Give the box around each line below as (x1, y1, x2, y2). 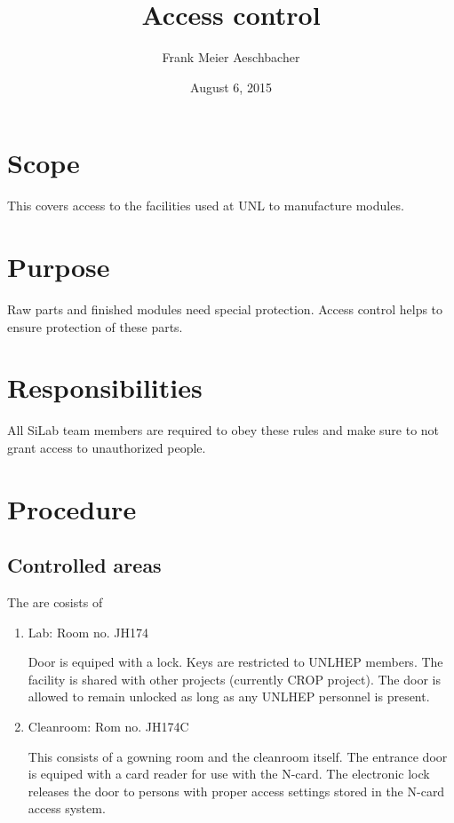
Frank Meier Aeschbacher (162, 48, 300, 67)
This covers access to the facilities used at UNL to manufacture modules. (7, 196, 404, 215)
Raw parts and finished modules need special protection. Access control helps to (7, 299, 443, 318)
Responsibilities (7, 369, 203, 406)
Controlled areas (7, 551, 162, 579)
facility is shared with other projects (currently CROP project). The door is (28, 669, 441, 688)
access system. (28, 799, 106, 818)
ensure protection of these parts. (7, 317, 183, 336)
